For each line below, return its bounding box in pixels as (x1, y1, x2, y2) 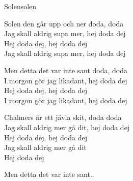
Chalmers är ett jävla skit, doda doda (4, 112, 122, 123)
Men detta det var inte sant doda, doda (4, 65, 128, 75)
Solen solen (4, 1, 37, 11)
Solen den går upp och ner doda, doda (4, 18, 124, 28)
